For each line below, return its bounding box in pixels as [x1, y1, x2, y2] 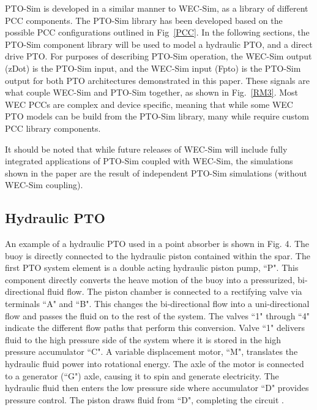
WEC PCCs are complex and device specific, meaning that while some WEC [5, 97, 293, 110]
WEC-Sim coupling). [5, 178, 83, 191]
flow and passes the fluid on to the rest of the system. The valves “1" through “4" [5, 309, 310, 322]
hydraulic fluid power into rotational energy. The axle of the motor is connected [5, 357, 304, 370]
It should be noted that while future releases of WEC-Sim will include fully [5, 142, 288, 155]
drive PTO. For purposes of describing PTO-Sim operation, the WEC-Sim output [5, 50, 312, 63]
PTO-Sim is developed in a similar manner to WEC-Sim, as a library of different [5, 2, 308, 14]
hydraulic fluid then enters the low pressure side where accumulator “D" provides [5, 381, 309, 394]
